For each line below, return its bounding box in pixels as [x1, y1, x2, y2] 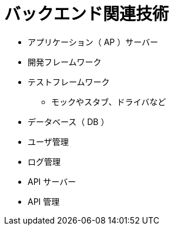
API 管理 [28, 196, 60, 207]
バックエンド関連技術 [4, 4, 169, 24]
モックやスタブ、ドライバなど [51, 96, 166, 107]
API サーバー [28, 176, 76, 187]
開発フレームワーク [28, 56, 102, 67]
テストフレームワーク [28, 76, 110, 87]
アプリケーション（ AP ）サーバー [28, 36, 159, 47]
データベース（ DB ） [28, 116, 109, 127]
